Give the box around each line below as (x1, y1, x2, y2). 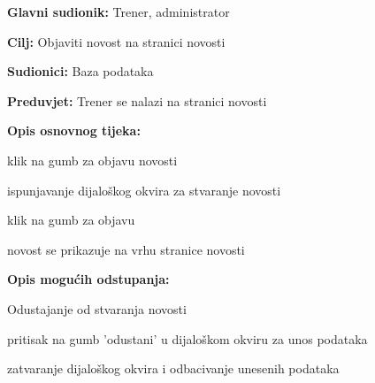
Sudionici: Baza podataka (7, 62, 154, 80)
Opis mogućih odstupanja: (7, 270, 170, 288)
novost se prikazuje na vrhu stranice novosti (7, 240, 245, 258)
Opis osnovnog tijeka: (7, 121, 141, 140)
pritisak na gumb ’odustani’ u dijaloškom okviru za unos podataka (7, 329, 368, 348)
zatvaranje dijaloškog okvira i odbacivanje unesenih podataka (7, 359, 340, 378)
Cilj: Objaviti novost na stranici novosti (7, 32, 226, 50)
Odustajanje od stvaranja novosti (7, 299, 187, 318)
